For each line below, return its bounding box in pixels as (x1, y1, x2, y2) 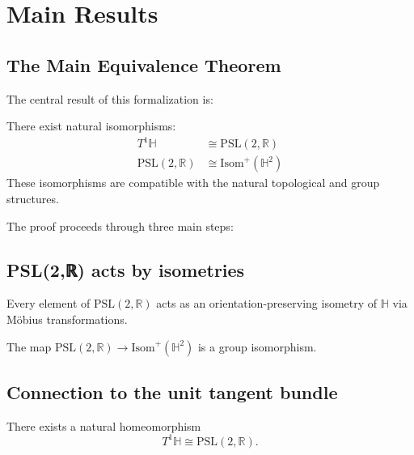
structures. (6, 189, 59, 206)
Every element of (6, 295, 91, 312)
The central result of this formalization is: (6, 90, 213, 107)
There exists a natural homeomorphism (6, 417, 201, 434)
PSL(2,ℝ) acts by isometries (6, 257, 245, 282)
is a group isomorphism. (197, 338, 317, 355)
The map (6, 338, 52, 355)
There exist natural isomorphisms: (6, 117, 176, 134)
